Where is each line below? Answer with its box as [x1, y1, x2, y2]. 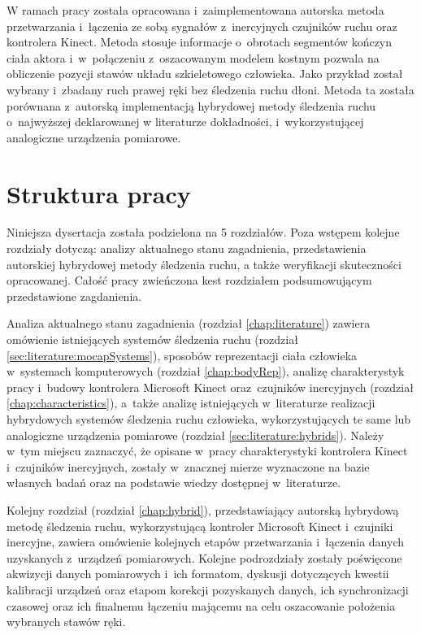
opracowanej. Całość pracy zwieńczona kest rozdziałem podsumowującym [7, 272, 372, 289]
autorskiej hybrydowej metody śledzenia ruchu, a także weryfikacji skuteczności [7, 255, 401, 272]
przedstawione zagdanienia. [7, 287, 142, 304]
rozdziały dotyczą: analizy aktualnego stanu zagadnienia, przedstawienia [7, 240, 367, 257]
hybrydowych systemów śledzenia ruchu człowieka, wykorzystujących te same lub [7, 411, 411, 427]
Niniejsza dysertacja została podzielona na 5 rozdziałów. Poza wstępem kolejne [7, 224, 400, 241]
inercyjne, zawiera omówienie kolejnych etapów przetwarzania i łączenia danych [7, 533, 404, 550]
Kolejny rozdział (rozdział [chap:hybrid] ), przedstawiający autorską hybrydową [7, 501, 399, 518]
